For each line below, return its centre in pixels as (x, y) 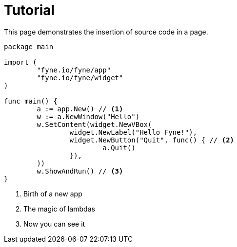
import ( (20, 62)
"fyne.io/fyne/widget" (80, 78)
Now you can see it (54, 224)
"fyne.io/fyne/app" (74, 70)
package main (29, 46)
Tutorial (30, 10)
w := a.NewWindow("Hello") (88, 116)
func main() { (31, 101)
